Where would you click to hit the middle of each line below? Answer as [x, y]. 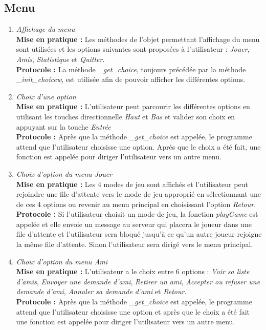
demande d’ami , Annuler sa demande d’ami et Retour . [101, 291]
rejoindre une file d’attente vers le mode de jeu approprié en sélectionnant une [139, 194]
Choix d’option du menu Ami [62, 261]
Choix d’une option [46, 96]
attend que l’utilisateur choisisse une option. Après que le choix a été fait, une [138, 146]
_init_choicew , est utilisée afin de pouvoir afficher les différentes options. [131, 79]
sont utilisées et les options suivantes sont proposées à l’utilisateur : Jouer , [133, 49]
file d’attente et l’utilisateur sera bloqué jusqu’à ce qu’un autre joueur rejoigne [139, 234]
